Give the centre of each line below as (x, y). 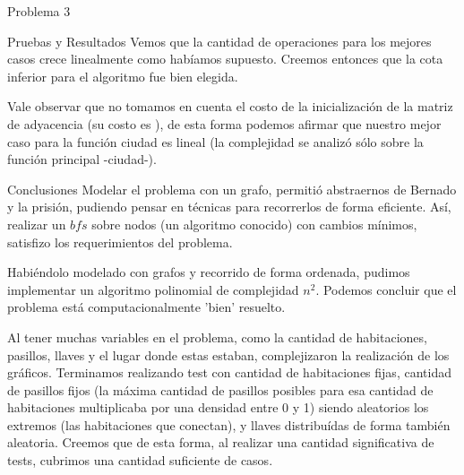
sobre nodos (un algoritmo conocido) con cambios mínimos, (254, 224)
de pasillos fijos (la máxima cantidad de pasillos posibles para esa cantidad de (220, 389)
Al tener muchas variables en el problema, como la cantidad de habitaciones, (217, 337)
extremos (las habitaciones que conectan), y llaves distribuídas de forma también (229, 424)
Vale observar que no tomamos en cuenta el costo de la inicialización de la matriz (230, 106)
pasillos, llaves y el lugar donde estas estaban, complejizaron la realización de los (228, 354)
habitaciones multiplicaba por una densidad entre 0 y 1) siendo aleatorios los (218, 407)
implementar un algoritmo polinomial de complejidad (153, 289)
